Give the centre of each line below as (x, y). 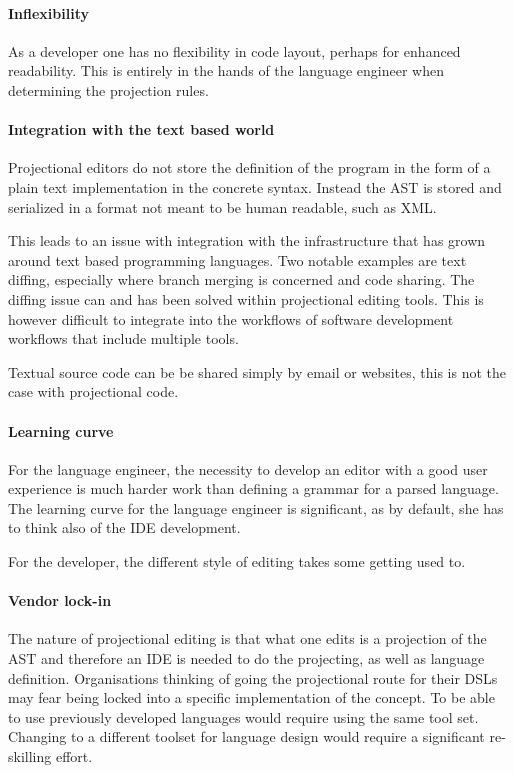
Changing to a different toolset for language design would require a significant (246, 736)
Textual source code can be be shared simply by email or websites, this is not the (257, 371)
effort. (74, 756)
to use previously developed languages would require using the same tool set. (243, 716)
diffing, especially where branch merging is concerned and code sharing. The (241, 279)
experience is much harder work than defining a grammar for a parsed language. (253, 488)
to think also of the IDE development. (124, 527)
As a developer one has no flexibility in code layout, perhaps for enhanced (234, 50)
